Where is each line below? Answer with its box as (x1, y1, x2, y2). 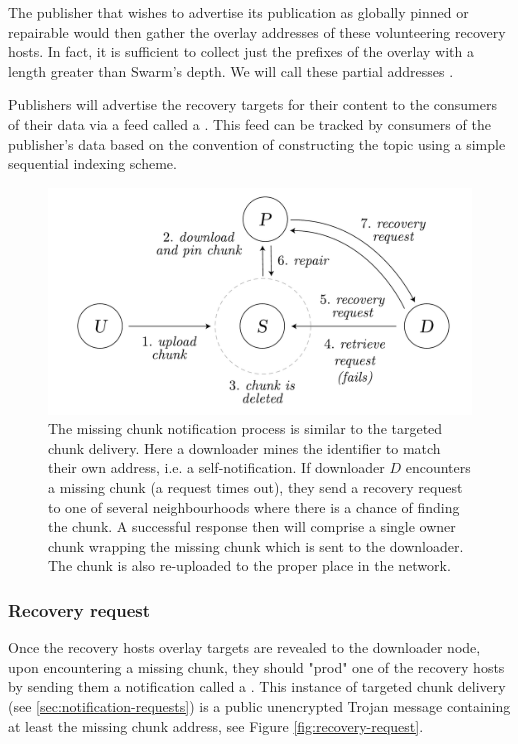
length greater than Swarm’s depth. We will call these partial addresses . (8, 60, 454, 81)
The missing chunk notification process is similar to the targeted (48, 418, 443, 439)
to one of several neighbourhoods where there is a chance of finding (48, 496, 460, 517)
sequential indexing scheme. (8, 153, 177, 174)
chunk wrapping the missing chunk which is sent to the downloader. (48, 535, 464, 556)
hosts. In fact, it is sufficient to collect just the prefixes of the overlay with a (8, 41, 474, 62)
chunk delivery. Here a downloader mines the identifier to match (48, 437, 441, 458)
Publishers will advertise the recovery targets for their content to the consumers (8, 94, 497, 115)
